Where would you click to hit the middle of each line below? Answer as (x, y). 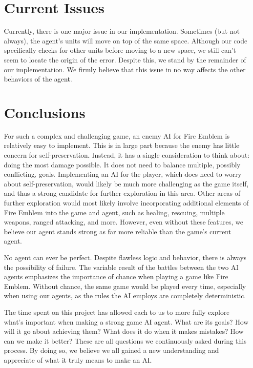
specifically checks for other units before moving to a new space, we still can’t (120, 50)
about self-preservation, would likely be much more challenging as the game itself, (126, 183)
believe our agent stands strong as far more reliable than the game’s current (117, 231)
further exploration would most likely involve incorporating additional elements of (126, 202)
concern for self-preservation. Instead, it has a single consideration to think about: (127, 155)
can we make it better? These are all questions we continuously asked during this (125, 340)
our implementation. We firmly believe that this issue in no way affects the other (125, 69)
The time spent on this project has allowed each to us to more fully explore (117, 312)
